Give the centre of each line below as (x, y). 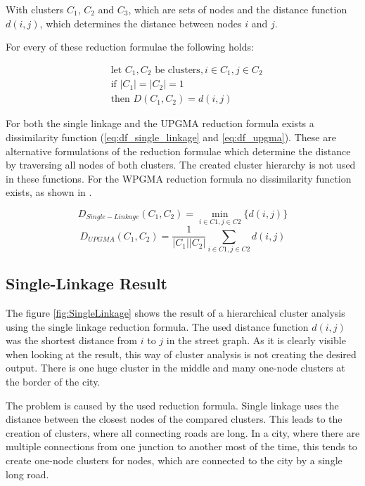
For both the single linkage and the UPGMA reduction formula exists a (160, 123)
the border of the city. (53, 382)
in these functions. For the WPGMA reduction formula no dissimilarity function (179, 178)
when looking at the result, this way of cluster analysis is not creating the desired (181, 354)
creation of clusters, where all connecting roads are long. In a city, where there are (183, 432)
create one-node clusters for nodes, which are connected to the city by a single (174, 460)
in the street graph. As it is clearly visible (256, 340)
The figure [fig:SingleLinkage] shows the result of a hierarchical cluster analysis (175, 313)
